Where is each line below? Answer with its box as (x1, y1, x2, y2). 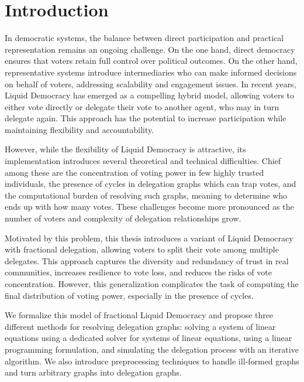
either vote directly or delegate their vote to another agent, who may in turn (5, 100, 279, 112)
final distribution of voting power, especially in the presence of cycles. (5, 289, 254, 301)
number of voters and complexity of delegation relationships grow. (5, 212, 241, 224)
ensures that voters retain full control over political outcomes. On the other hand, (5, 54, 298, 67)
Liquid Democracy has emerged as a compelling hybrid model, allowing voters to (5, 89, 295, 101)
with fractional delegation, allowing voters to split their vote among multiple (5, 243, 279, 255)
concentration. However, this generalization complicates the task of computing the (5, 278, 299, 289)
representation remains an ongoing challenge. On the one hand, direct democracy (5, 43, 295, 55)
